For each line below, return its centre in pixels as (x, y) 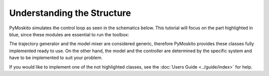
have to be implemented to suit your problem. (56, 58)
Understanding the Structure (70, 13)
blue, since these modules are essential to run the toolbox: (69, 34)
